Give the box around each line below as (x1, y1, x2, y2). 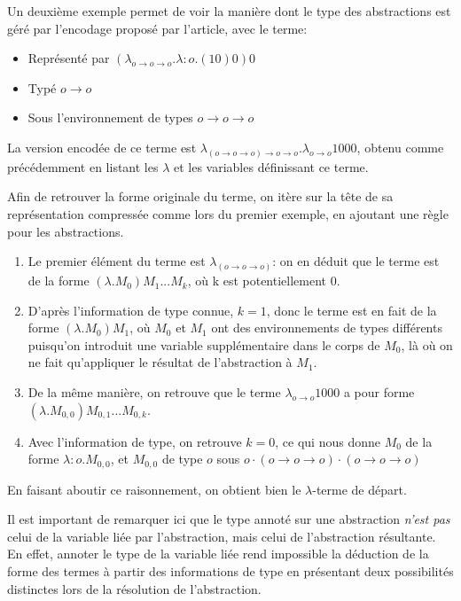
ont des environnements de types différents (211, 318, 442, 337)
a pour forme (343, 383, 415, 402)
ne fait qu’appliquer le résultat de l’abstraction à (27, 353, 293, 371)
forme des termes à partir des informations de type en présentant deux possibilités (7, 562, 454, 581)
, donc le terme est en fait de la (266, 300, 437, 319)
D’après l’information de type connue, (27, 300, 234, 319)
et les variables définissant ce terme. (173, 157, 369, 176)
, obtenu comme (356, 137, 444, 156)
